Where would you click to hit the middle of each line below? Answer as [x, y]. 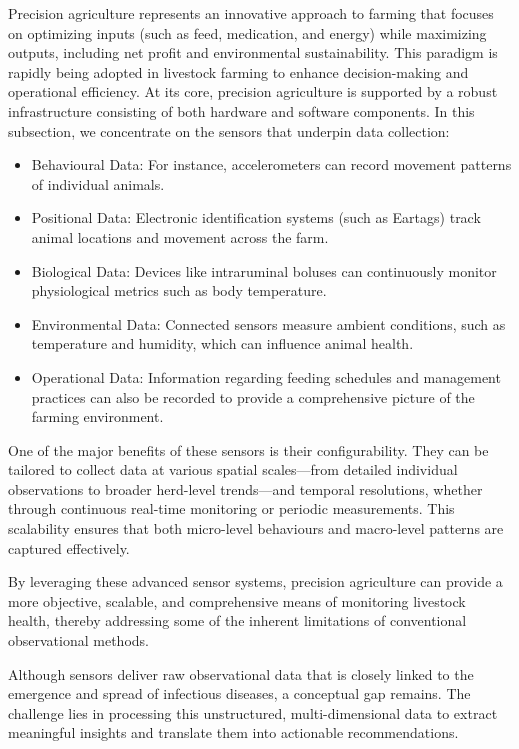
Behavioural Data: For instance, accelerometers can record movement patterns [271, 164]
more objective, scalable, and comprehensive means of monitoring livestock [237, 600]
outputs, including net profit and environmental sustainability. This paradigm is [253, 52]
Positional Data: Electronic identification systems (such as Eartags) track [256, 217]
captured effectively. [69, 547]
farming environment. [97, 416]
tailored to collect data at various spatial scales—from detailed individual [233, 469]
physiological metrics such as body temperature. [179, 290]
